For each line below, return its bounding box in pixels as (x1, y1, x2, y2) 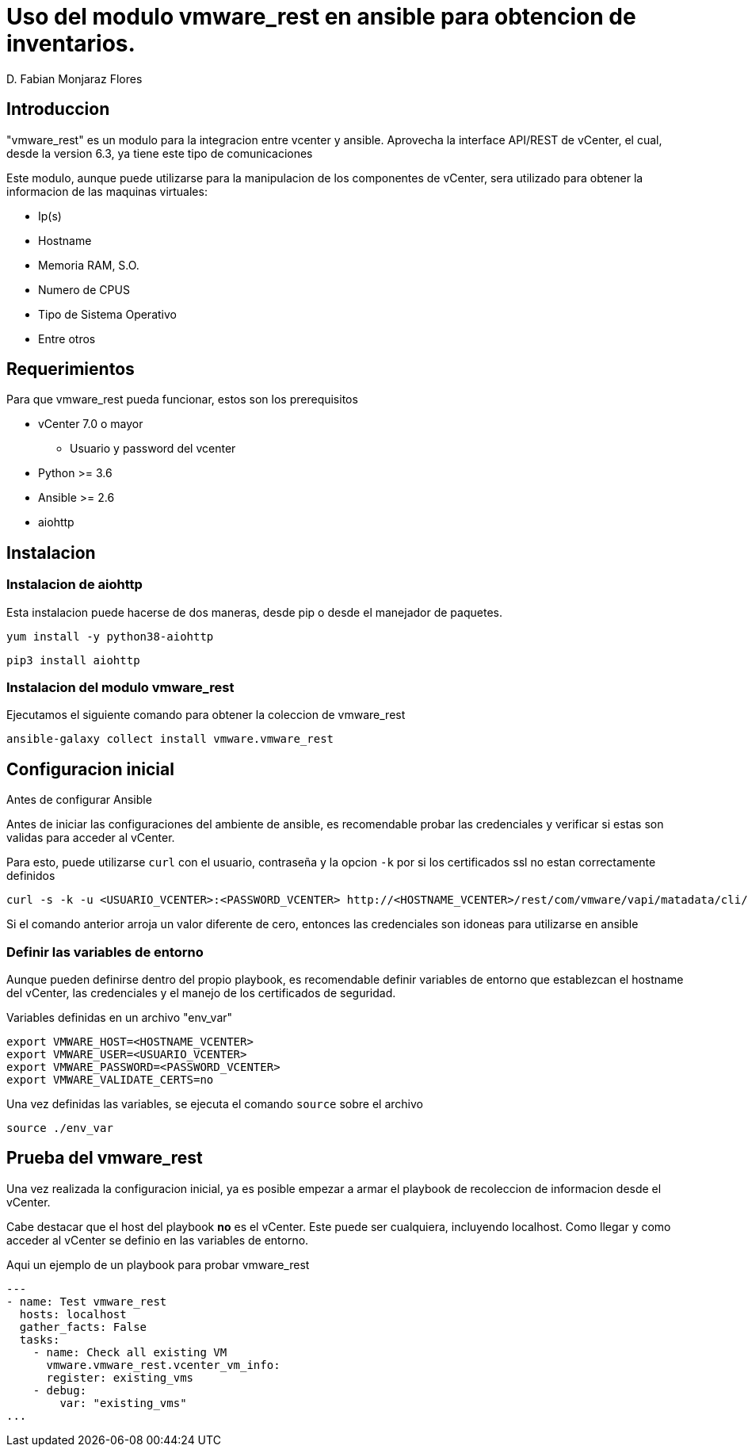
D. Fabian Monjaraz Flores (6, 71, 143, 86)
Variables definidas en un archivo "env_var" (6, 1011, 233, 1024)
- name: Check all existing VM (32, 1345, 227, 1359)
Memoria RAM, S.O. (38, 258, 139, 272)
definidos (6, 869, 55, 883)
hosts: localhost (19, 1307, 127, 1321)
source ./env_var (6, 1122, 113, 1134)
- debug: (32, 1383, 87, 1397)
